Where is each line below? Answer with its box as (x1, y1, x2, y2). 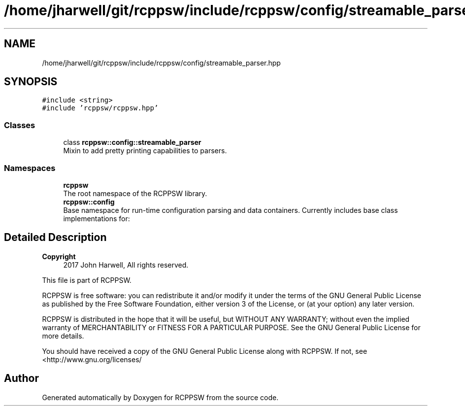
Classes (4, 120, 35, 130)
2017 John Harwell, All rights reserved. (63, 260, 189, 269)
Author (4, 372, 39, 385)
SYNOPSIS (4, 75, 58, 88)
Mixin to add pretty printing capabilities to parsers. (63, 146, 227, 155)
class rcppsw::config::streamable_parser (63, 138, 201, 147)
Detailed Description (4, 231, 107, 244)
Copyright (42, 252, 76, 261)
